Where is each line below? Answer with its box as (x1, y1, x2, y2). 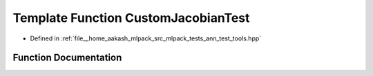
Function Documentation (12, 52, 122, 64)
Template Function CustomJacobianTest (12, 10, 250, 25)
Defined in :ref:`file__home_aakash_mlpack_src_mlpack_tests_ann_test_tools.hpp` (30, 34, 262, 42)
